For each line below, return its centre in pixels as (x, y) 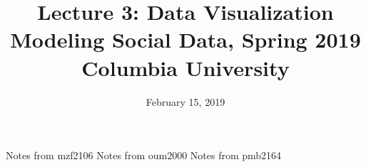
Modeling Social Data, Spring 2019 (185, 39)
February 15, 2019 (185, 101)
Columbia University (185, 67)
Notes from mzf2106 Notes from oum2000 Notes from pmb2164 (144, 155)
